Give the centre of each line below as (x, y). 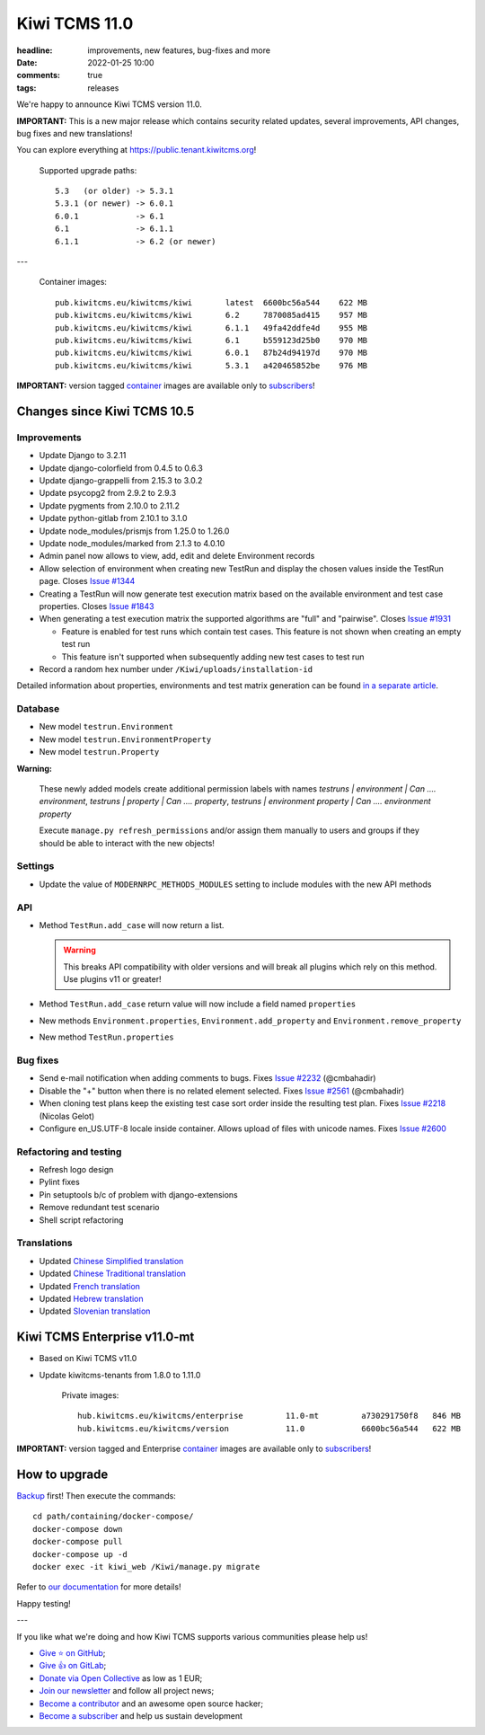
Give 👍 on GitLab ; (73, 1666)
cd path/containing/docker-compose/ (113, 1517)
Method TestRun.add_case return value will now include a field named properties (198, 1004)
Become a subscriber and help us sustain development (141, 1715)
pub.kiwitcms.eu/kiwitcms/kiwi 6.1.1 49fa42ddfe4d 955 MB (212, 328)
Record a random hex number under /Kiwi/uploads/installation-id (176, 668)
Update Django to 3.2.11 (83, 456)
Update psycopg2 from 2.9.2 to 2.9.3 (108, 493)
